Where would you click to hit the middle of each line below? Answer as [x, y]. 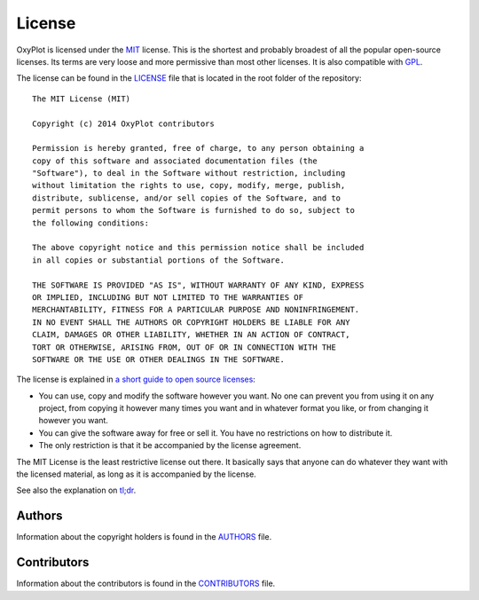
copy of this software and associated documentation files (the [175, 161]
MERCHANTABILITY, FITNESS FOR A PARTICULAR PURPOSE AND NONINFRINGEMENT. [196, 310]
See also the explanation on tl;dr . [76, 490]
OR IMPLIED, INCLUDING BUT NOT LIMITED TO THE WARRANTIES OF [168, 297]
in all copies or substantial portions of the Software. [159, 260]
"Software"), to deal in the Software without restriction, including [189, 174]
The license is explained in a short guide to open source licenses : [136, 379]
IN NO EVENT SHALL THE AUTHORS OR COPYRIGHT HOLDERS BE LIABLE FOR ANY [191, 322]
